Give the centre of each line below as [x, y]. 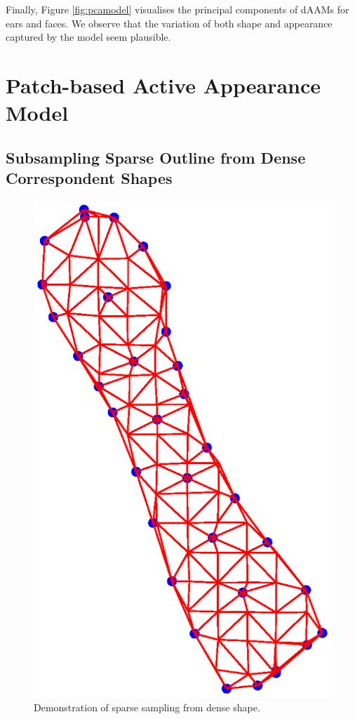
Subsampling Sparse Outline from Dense [156, 157]
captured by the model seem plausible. [88, 37]
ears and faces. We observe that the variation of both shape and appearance [169, 23]
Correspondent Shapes [89, 178]
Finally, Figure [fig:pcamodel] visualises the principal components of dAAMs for [177, 9]
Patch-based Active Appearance [163, 85]
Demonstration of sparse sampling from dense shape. [147, 707]
